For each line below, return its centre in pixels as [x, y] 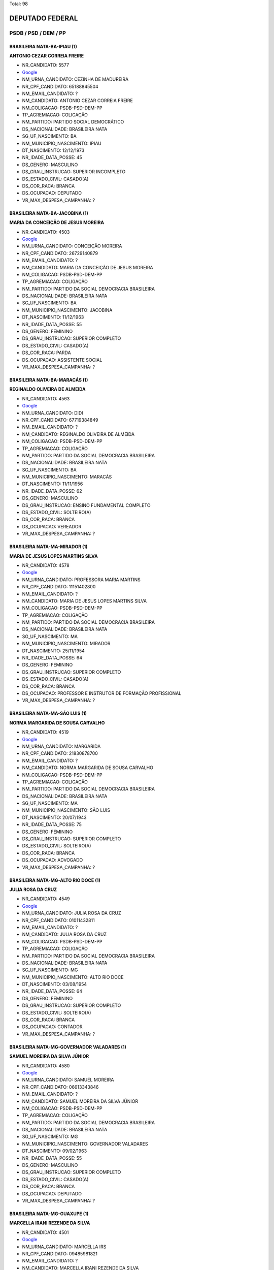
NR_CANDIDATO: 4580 [46, 1066]
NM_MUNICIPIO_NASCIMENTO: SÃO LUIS [66, 810]
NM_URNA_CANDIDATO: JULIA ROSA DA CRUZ [72, 913]
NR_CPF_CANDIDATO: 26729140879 [60, 253]
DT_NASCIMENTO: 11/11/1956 [53, 484]
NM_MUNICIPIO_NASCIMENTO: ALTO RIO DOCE [73, 977]
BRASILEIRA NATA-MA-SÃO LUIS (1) [48, 713]
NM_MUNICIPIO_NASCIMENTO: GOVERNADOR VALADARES [85, 1144]
